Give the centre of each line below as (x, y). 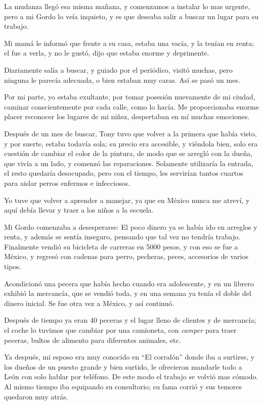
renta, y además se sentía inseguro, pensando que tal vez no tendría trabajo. (122, 237)
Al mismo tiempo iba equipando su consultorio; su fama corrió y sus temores (123, 386)
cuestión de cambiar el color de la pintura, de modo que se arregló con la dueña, (128, 153)
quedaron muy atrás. (36, 396)
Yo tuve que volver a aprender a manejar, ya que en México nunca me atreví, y (127, 200)
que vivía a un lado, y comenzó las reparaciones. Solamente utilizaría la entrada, (129, 163)
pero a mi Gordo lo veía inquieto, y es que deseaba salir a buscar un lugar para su (131, 16)
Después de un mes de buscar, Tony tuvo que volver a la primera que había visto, (130, 133)
